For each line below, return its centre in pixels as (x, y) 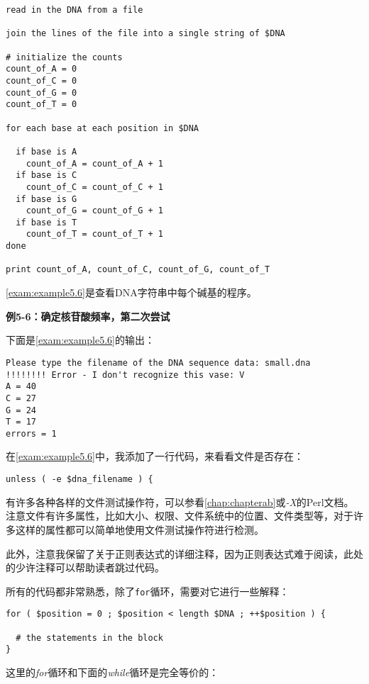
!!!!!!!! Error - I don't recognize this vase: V (125, 375)
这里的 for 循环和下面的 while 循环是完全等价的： (112, 672)
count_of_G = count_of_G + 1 (94, 211)
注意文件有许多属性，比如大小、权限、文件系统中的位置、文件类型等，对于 (180, 516)
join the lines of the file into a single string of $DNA (145, 34)
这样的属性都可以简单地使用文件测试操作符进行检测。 (139, 529)
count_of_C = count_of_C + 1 (94, 187)
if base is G (46, 199)
